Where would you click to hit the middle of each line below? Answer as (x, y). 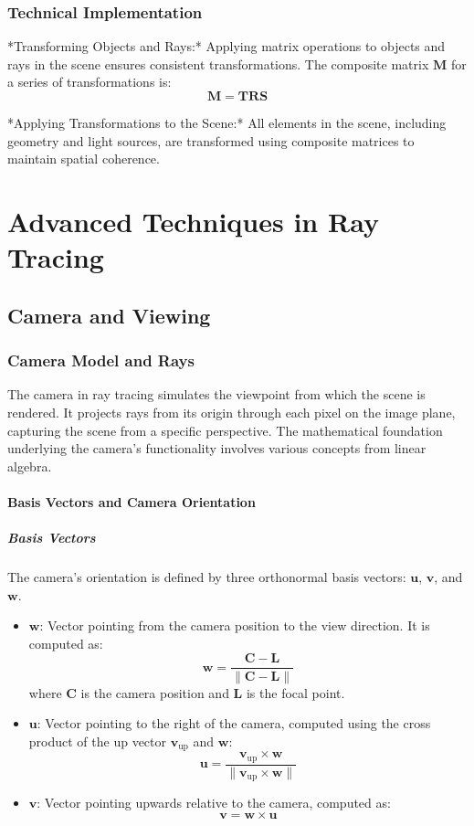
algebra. (30, 466)
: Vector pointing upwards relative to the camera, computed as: (214, 803)
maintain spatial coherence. (84, 159)
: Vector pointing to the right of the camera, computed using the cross (234, 723)
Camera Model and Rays (101, 360)
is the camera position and (155, 692)
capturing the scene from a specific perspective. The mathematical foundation (225, 430)
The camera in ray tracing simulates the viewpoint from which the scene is (216, 394)
